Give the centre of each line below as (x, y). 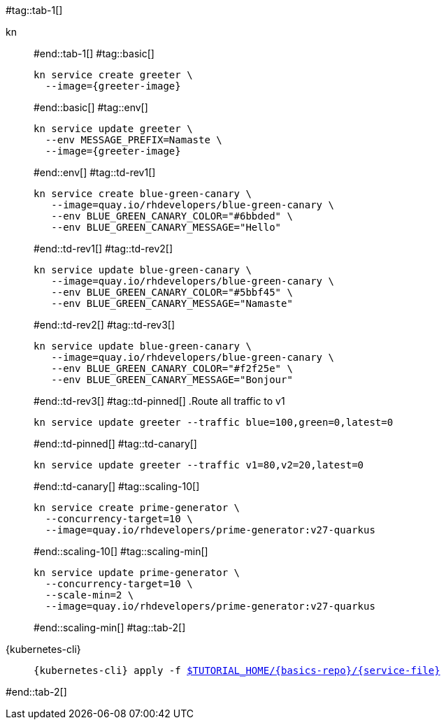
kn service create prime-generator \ (137, 508)
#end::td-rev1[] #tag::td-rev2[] (103, 249)
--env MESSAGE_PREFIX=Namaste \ (134, 140)
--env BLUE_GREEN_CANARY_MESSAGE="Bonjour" (172, 380)
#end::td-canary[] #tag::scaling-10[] (117, 486)
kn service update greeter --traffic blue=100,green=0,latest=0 (214, 422)
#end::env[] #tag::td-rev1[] (95, 172)
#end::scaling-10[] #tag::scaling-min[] (121, 551)
